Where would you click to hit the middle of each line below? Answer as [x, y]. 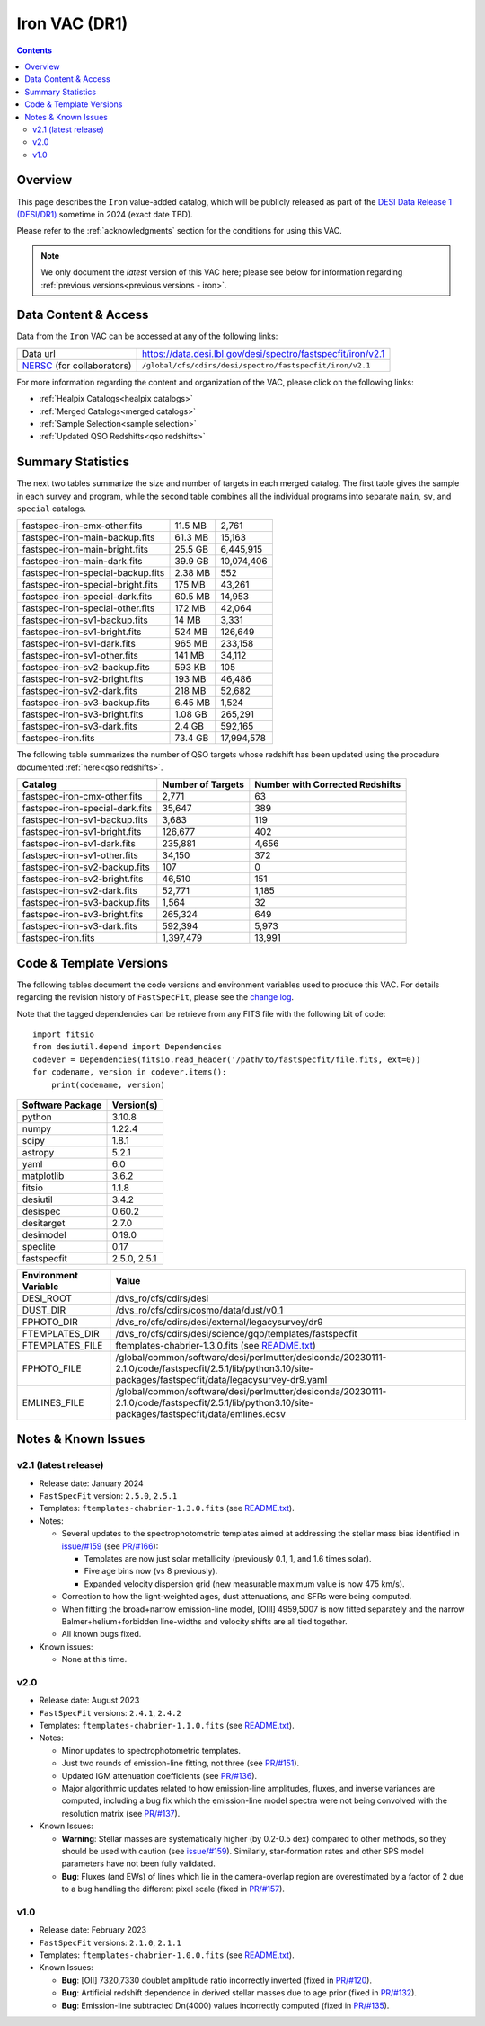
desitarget [44, 1223]
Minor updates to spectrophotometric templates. [151, 1750]
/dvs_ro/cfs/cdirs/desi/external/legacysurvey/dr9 [219, 1322]
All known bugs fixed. [101, 1634]
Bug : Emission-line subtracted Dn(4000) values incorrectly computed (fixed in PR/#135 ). [225, 2005]
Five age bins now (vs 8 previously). [151, 1571]
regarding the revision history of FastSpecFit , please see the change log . [155, 997]
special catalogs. [52, 509]
